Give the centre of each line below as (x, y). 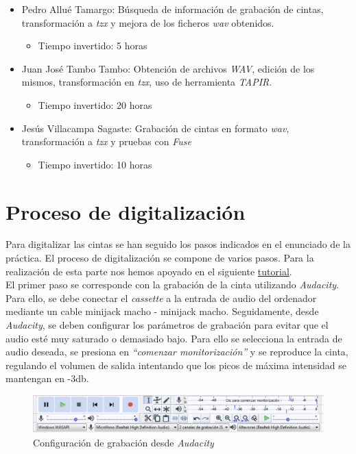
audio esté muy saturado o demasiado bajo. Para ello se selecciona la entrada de (174, 338)
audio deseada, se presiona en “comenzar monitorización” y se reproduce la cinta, (177, 352)
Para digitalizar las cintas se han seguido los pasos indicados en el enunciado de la (178, 244)
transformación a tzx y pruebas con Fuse (106, 141)
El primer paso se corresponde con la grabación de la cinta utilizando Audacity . (173, 285)
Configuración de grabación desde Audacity (123, 443)
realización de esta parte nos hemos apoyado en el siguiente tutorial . (149, 271)
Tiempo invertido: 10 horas (95, 164)
